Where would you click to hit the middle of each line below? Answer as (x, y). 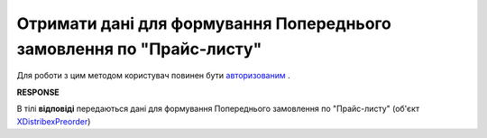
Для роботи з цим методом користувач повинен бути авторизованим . (153, 76)
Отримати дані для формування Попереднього (204, 23)
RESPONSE (38, 92)
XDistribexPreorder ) (54, 121)
